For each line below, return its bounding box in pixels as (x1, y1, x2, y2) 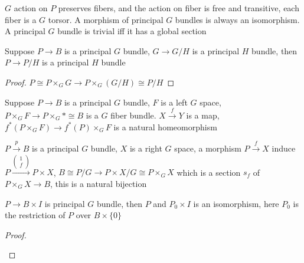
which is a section (176, 166, 241, 178)
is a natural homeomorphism (113, 120, 217, 133)
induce (272, 142, 296, 154)
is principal (44, 197, 85, 209)
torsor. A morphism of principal (48, 13, 164, 25)
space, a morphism (174, 142, 241, 154)
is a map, (186, 109, 220, 121)
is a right (129, 142, 162, 154)
